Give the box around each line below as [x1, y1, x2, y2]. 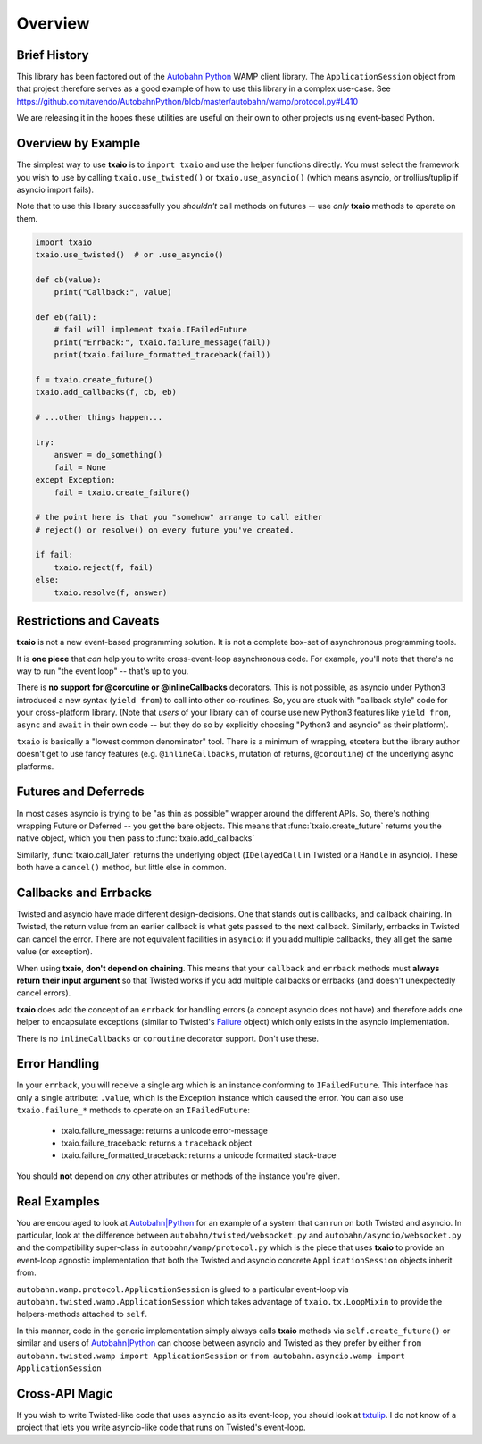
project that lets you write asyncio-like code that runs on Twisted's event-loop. [16, 1422, 307, 1433]
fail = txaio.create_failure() [54, 487, 191, 498]
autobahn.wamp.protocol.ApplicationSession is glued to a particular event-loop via [16, 1283, 349, 1295]
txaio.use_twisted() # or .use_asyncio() [35, 250, 224, 260]
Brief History [16, 47, 89, 63]
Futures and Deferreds [16, 785, 145, 800]
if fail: [35, 550, 74, 560]
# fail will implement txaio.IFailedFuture [54, 324, 247, 335]
